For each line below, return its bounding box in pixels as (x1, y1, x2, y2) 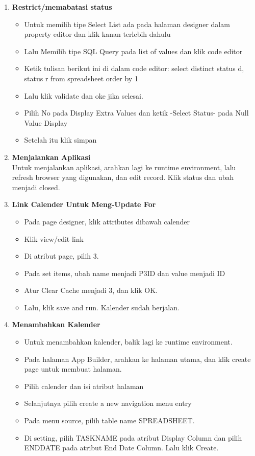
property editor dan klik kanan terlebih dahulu (24, 29, 171, 39)
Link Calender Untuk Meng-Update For (12, 199, 156, 210)
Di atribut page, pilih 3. (24, 250, 99, 261)
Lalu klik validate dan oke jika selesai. (24, 90, 143, 101)
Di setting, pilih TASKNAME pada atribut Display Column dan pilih (24, 432, 242, 443)
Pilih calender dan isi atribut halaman (24, 380, 144, 391)
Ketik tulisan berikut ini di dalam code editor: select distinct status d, (24, 63, 244, 74)
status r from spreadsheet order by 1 (24, 73, 138, 83)
